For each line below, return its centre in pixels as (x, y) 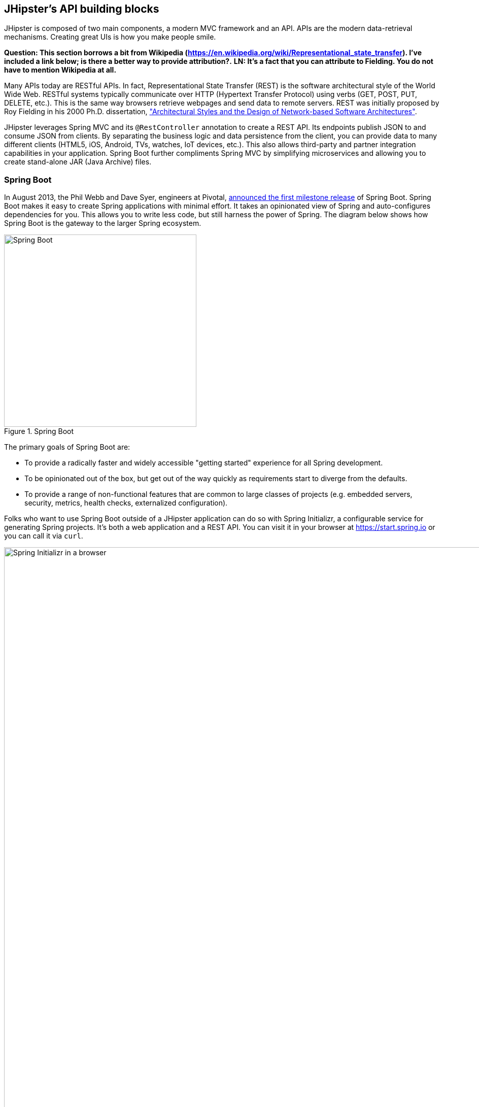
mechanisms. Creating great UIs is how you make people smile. (110, 37)
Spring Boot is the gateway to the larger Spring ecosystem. (103, 223)
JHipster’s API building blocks (82, 9)
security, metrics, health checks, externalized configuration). (126, 503)
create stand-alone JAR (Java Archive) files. (78, 162)
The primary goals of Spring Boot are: (67, 447)
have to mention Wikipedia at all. (60, 70)
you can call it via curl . (44, 536)
